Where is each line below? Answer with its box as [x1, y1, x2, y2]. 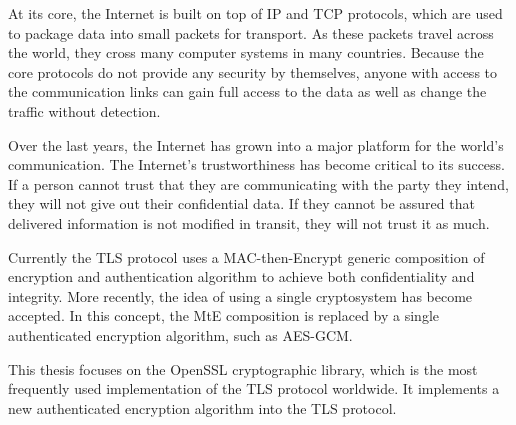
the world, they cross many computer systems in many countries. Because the [8, 42, 484, 63]
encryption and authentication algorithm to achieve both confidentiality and [8, 266, 475, 287]
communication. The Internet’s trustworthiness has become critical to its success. [8, 154, 505, 175]
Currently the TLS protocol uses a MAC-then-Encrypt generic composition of [8, 246, 485, 267]
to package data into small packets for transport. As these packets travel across [8, 22, 494, 43]
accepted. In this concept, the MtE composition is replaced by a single [8, 305, 440, 326]
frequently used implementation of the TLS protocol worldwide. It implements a [8, 378, 500, 399]
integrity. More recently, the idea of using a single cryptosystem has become [8, 285, 473, 306]
